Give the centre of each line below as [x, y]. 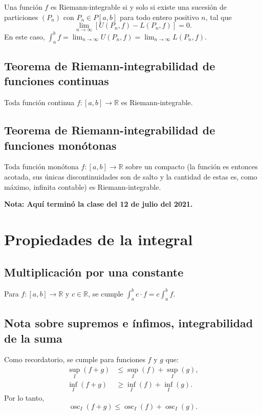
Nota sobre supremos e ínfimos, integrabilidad [129, 323]
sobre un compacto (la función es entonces [192, 166]
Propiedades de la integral [99, 239]
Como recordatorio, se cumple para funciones [75, 359]
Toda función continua [39, 102]
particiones [21, 17]
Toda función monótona [41, 166]
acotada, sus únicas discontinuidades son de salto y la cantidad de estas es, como [131, 177]
